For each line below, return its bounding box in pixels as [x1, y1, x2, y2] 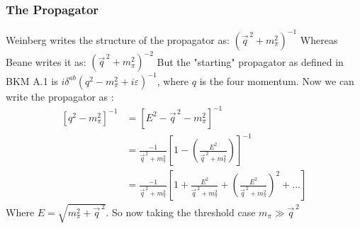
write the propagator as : [6, 89, 114, 104]
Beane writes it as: [6, 54, 86, 69]
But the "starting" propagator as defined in [157, 54, 344, 69]
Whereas [300, 32, 338, 47]
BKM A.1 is [6, 73, 58, 88]
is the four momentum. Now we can [199, 73, 354, 88]
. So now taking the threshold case [106, 204, 256, 219]
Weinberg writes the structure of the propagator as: [6, 32, 230, 47]
